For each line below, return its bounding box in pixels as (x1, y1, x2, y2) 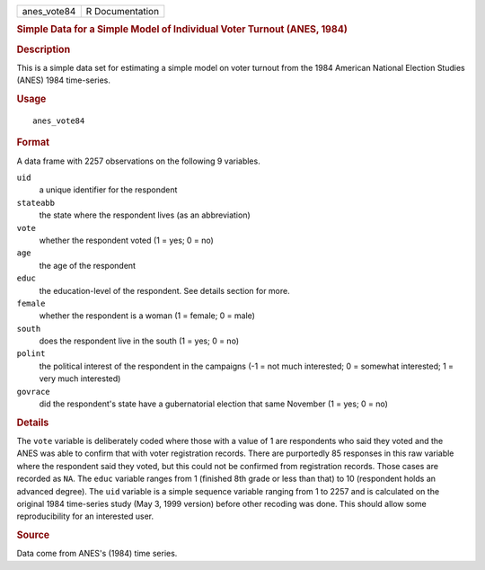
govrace (16, 387, 51, 396)
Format (16, 136, 49, 148)
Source (16, 529, 50, 541)
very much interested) (39, 373, 121, 384)
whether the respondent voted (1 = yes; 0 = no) (39, 235, 215, 245)
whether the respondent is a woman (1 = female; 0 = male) (39, 310, 256, 321)
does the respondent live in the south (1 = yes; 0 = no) (39, 335, 240, 346)
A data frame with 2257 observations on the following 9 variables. (16, 156, 260, 166)
